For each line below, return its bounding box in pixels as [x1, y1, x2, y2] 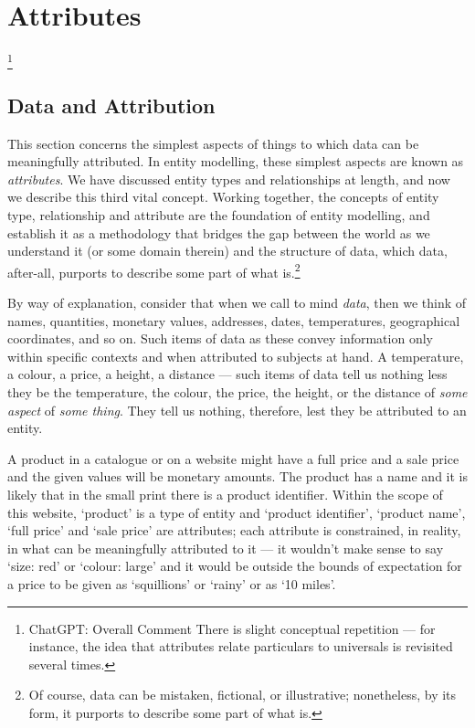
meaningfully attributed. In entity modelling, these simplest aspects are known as [7, 152, 464, 171]
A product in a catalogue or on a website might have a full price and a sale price [7, 448, 459, 468]
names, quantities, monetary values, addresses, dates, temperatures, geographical [7, 311, 460, 330]
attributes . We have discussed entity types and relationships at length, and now [7, 169, 450, 188]
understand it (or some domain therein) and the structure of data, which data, [7, 241, 448, 260]
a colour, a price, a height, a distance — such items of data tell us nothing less [7, 364, 448, 384]
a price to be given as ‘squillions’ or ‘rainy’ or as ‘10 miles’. [7, 574, 336, 593]
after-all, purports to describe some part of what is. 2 [7, 259, 301, 281]
